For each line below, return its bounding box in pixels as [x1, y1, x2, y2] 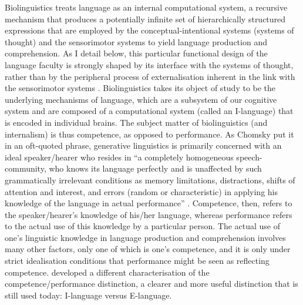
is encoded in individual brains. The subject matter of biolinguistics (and [5, 116, 268, 128]
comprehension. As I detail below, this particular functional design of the [5, 47, 268, 59]
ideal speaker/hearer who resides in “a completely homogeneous [5, 150, 234, 163]
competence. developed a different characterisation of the [5, 266, 210, 278]
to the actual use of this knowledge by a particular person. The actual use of [5, 220, 281, 232]
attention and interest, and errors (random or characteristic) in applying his [5, 185, 278, 197]
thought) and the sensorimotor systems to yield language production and [5, 35, 267, 48]
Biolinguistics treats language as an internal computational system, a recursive [5, 1, 288, 13]
